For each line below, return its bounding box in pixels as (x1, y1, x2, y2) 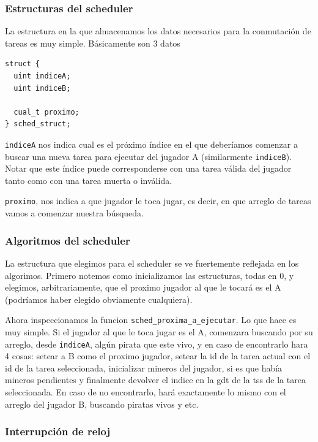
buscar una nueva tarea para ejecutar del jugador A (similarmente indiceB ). (5, 150, 292, 162)
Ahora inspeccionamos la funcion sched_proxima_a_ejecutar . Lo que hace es (5, 313, 297, 326)
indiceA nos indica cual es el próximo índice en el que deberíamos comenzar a (5, 137, 298, 150)
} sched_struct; (5, 120, 71, 129)
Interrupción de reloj (5, 424, 111, 439)
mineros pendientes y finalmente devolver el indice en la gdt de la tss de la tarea (5, 373, 306, 386)
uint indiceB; (13, 83, 71, 93)
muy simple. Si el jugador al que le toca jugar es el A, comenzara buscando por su (5, 325, 313, 338)
